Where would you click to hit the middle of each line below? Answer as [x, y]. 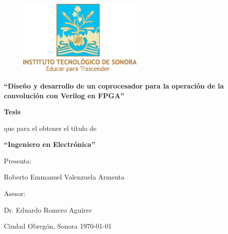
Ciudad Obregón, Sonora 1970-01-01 [58, 226]
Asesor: [15, 193]
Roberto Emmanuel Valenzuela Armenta [64, 177]
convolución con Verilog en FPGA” [64, 95]
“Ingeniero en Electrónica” [50, 144]
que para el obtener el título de [50, 128]
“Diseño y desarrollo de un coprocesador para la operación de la [114, 85]
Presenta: [18, 160]
